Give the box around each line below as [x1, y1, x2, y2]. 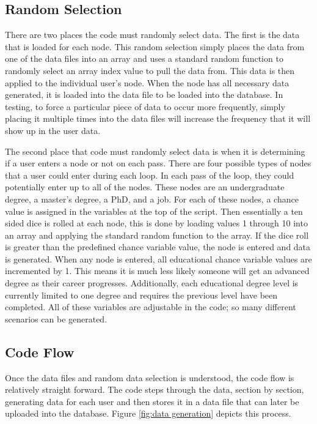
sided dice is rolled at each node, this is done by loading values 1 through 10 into [5, 217, 308, 229]
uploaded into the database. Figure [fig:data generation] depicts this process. [5, 407, 291, 420]
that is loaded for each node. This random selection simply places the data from [5, 40, 305, 53]
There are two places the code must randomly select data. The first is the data [5, 28, 300, 41]
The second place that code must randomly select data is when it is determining [5, 144, 305, 157]
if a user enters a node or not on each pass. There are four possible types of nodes [5, 157, 312, 169]
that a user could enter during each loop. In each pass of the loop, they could [5, 168, 294, 181]
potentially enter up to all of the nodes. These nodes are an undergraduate [5, 180, 285, 193]
